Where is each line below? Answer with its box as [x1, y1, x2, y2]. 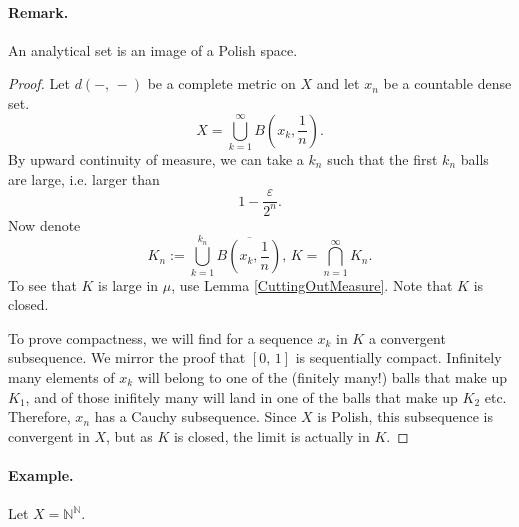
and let [316, 73, 360, 94]
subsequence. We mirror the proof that [8, 347, 246, 368]
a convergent [368, 327, 446, 348]
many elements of [8, 367, 115, 387]
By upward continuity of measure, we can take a [8, 148, 304, 169]
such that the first [327, 148, 438, 169]
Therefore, [8, 406, 71, 427]
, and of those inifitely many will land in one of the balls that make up [25, 386, 458, 407]
